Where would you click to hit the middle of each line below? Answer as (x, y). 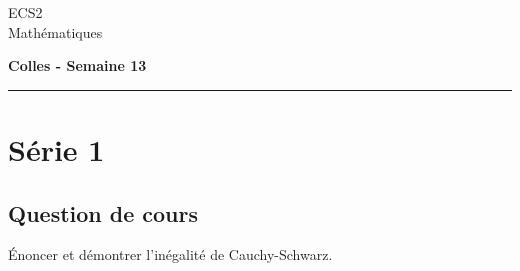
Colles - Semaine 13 (77, 65)
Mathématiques (55, 31)
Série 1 (56, 148)
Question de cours (103, 212)
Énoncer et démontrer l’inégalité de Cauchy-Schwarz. (170, 254)
